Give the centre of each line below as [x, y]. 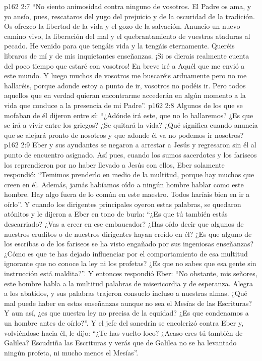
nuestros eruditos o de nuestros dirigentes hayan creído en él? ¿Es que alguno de [128, 234]
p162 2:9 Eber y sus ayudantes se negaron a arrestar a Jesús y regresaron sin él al [130, 145]
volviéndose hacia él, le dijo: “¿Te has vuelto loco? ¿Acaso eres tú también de [123, 332]
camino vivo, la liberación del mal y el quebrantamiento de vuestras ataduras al [127, 36]
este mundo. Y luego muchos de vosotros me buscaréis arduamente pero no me [125, 75]
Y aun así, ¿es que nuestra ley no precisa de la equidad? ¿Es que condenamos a [126, 313]
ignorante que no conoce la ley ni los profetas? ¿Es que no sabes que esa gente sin [130, 263]
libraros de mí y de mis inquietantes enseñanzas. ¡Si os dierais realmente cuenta [127, 55]
